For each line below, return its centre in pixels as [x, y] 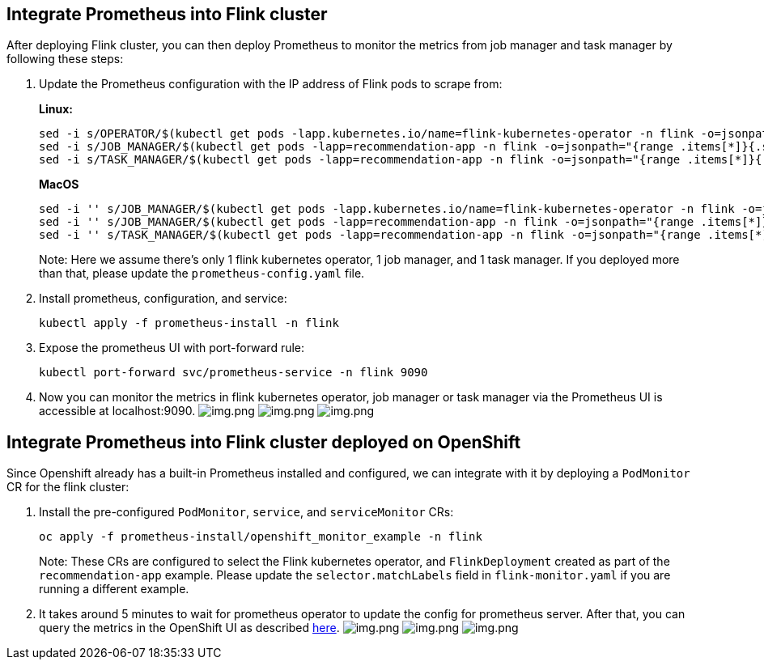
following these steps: [65, 59]
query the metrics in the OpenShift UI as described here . [189, 628]
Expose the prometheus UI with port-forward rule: [172, 348]
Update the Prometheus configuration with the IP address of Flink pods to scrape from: [271, 84]
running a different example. [114, 589]
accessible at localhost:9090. [117, 411]
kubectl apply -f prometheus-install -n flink [189, 323]
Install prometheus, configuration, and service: [163, 299]
